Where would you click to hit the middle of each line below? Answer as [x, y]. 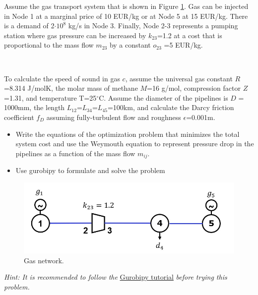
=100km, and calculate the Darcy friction [171, 107]
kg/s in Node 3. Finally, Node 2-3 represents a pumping [153, 26]
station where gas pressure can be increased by [75, 35]
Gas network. [44, 260]
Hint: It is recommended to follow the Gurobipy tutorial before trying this [116, 277]
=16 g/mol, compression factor [194, 88]
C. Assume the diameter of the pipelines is [163, 97]
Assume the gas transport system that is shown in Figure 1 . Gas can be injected [126, 6]
